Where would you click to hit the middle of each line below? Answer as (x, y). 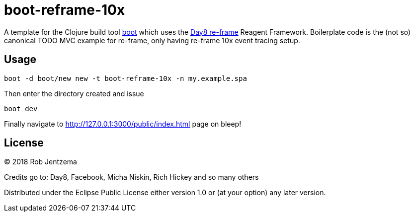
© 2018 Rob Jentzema (41, 162)
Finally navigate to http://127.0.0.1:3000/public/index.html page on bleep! (123, 124)
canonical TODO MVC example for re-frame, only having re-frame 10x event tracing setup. (152, 40)
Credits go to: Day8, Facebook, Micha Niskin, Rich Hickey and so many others (131, 177)
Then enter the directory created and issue (74, 93)
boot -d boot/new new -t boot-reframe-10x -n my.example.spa (125, 78)
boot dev (21, 108)
